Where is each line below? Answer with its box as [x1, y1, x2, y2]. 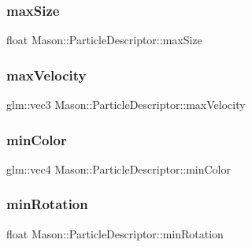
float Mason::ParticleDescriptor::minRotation [6, 225, 224, 241]
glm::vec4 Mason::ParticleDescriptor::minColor [6, 160, 231, 177]
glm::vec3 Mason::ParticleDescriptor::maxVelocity [6, 96, 246, 113]
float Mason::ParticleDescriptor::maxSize [6, 32, 202, 48]
